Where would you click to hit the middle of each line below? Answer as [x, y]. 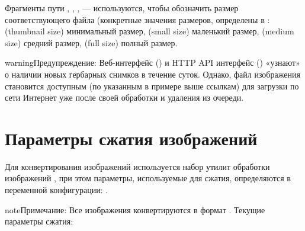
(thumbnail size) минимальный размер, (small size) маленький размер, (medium [150, 31]
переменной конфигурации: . [57, 190]
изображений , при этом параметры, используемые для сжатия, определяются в [148, 178]
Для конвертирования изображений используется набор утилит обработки [137, 166]
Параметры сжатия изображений [131, 138]
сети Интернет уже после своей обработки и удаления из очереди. [124, 97]
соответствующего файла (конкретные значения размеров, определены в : [137, 19]
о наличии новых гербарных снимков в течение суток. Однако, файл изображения [152, 74]
